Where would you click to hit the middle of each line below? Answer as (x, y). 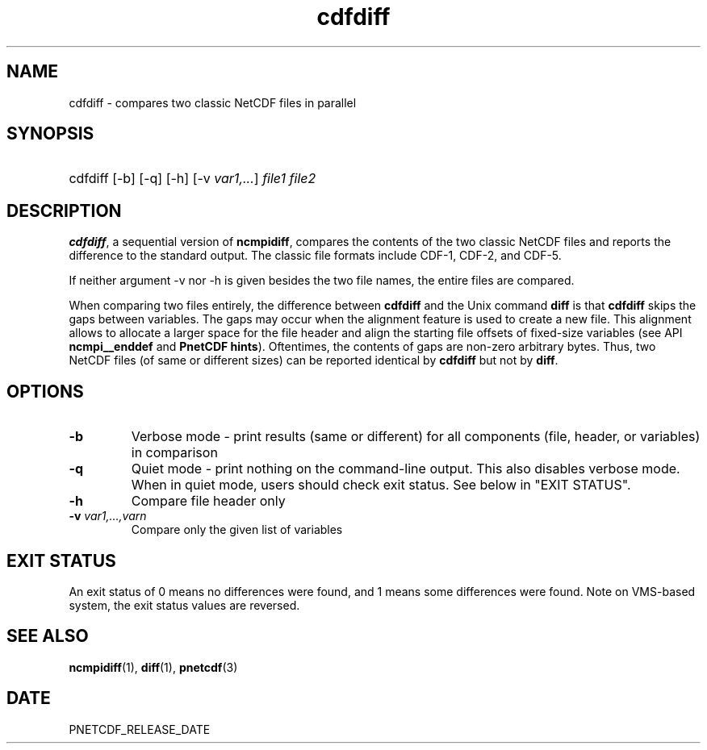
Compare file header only (208, 501)
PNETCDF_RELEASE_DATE (140, 729)
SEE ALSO (48, 636)
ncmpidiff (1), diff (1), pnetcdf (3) (153, 667)
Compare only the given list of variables (237, 530)
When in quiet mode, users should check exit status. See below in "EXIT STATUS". (381, 485)
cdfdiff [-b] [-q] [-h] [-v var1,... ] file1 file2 (192, 179)
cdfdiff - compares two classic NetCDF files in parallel (213, 102)
